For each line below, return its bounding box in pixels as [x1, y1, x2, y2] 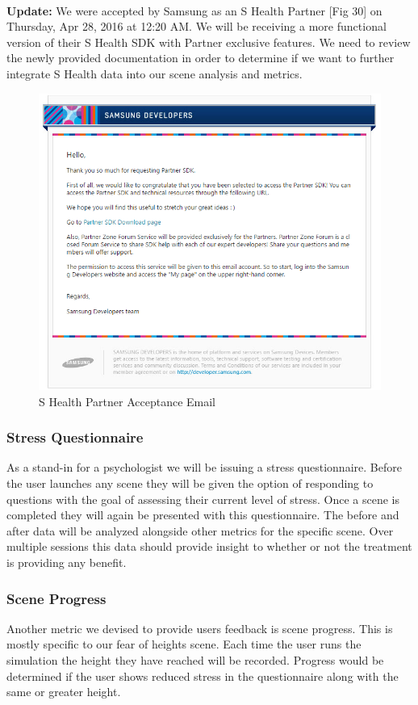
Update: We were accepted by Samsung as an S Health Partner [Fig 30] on [6, 2, 382, 19]
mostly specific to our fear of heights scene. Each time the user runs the [6, 636, 362, 653]
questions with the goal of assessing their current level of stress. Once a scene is [6, 490, 400, 507]
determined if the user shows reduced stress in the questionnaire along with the [6, 667, 399, 684]
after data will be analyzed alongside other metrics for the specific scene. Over [6, 522, 394, 539]
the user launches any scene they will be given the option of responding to [6, 475, 374, 492]
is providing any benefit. [6, 553, 127, 570]
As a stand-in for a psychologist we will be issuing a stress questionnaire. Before [6, 459, 402, 476]
